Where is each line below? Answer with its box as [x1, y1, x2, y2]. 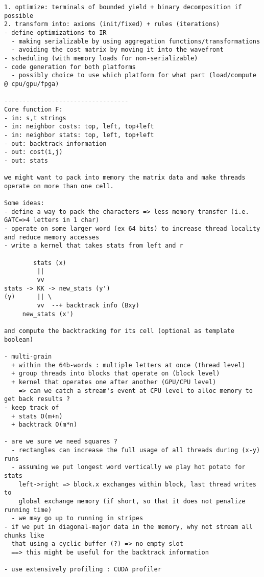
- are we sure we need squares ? [4, 438, 117, 446]
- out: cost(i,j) [4, 148, 63, 156]
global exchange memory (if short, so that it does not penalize [18, 498, 246, 505]
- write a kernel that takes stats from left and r [4, 242, 183, 250]
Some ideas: [4, 199, 44, 207]
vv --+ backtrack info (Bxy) [37, 301, 139, 309]
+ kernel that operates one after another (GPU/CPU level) [11, 378, 217, 386]
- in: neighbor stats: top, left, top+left [4, 131, 154, 139]
